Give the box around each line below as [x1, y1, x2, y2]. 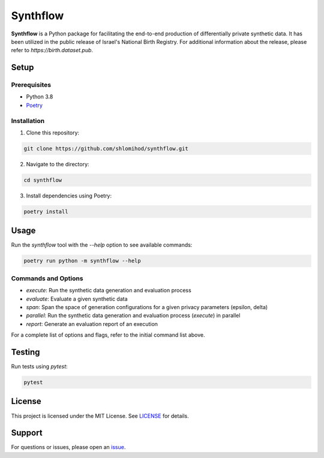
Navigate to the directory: [26, 160, 89, 167]
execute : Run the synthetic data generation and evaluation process [26, 287, 191, 294]
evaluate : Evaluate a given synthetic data [26, 295, 128, 303]
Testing [11, 347, 40, 357]
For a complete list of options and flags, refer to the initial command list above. [11, 331, 205, 339]
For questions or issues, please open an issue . [11, 444, 126, 451]
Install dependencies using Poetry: [26, 192, 112, 199]
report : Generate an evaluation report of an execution [26, 320, 158, 327]
